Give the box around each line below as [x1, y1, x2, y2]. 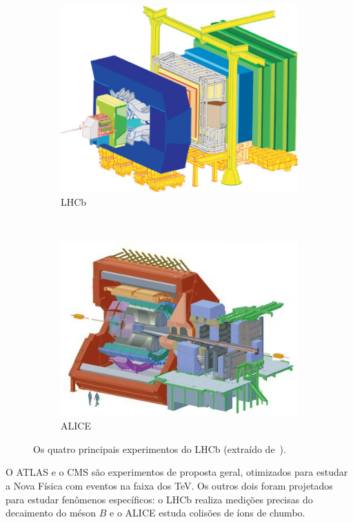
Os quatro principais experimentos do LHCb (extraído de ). [33, 441, 286, 456]
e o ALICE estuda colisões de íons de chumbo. [110, 505, 305, 520]
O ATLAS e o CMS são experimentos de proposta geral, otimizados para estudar [6, 465, 348, 479]
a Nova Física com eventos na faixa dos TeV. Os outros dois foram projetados [6, 478, 333, 492]
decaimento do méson [6, 505, 97, 520]
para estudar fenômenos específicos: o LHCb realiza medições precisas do [6, 492, 313, 506]
